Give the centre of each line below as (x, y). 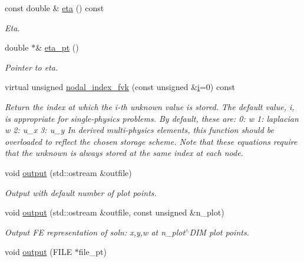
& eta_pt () (57, 47)
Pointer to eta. (32, 67)
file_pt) (92, 252)
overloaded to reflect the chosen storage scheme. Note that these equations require (151, 141)
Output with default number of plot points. (81, 192)
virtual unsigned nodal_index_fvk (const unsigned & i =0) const (120, 87)
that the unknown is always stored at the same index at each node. (124, 153)
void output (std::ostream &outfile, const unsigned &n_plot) (115, 212)
